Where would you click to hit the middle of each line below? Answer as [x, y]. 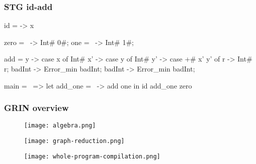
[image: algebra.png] [60, 126]
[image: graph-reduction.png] [74, 141]
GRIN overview [37, 108]
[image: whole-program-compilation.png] [92, 156]
